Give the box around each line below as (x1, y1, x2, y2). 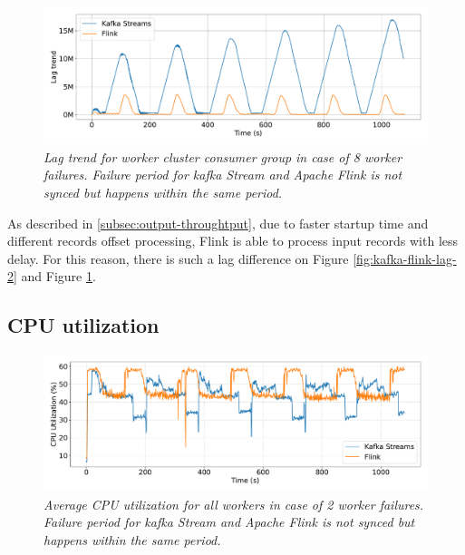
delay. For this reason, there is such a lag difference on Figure (7, 248, 349, 268)
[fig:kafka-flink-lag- (353, 248, 457, 268)
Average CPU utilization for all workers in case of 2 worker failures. (44, 494, 424, 513)
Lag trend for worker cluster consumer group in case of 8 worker (44, 147, 402, 166)
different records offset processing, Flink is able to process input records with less (7, 231, 459, 250)
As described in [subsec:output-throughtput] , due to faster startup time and (7, 213, 429, 232)
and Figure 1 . (21, 267, 96, 286)
